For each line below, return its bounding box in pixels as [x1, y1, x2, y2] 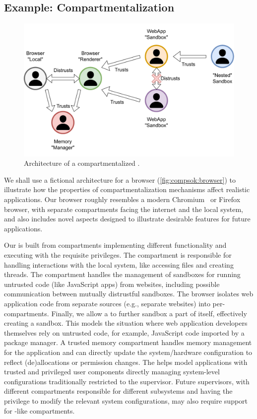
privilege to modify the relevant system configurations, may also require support [4, 395, 248, 406]
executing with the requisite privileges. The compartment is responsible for [4, 250, 232, 260]
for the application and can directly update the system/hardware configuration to [4, 347, 253, 357]
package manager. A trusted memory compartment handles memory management [4, 337, 252, 348]
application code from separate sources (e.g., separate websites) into [4, 298, 210, 308]
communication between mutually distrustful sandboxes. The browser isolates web [4, 288, 254, 299]
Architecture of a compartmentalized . [24, 158, 140, 168]
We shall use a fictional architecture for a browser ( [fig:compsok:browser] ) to [4, 174, 236, 185]
